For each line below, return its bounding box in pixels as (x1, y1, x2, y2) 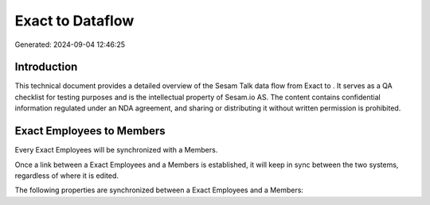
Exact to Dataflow (14, 12, 135, 29)
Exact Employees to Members (14, 124, 166, 138)
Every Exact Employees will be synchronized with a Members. (14, 145, 218, 155)
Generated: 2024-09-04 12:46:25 (14, 40, 126, 49)
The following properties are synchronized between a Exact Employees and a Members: (14, 185, 304, 195)
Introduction (14, 60, 78, 74)
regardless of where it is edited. (14, 171, 119, 180)
